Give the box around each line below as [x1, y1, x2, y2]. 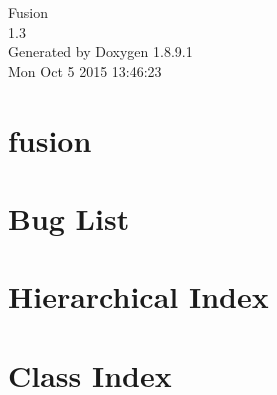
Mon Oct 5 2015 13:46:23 [8, 60, 162, 81]
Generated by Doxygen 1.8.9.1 [8, 41, 193, 62]
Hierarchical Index [8, 276, 269, 317]
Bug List [8, 197, 130, 238]
